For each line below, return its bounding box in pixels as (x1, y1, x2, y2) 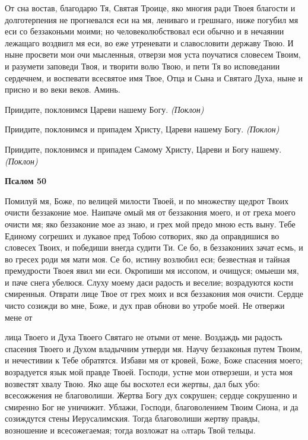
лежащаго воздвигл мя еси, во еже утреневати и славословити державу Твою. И (5, 36, 294, 49)
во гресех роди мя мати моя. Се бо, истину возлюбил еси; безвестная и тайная (5, 252, 290, 265)
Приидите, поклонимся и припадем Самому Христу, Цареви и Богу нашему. (5, 143, 282, 155)
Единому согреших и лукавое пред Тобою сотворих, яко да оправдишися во (5, 229, 280, 242)
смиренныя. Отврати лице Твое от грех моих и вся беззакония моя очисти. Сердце (5, 287, 303, 300)
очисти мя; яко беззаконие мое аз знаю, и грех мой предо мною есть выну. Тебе (5, 217, 296, 230)
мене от (5, 311, 33, 323)
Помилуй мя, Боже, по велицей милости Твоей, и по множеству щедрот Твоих (5, 194, 289, 207)
